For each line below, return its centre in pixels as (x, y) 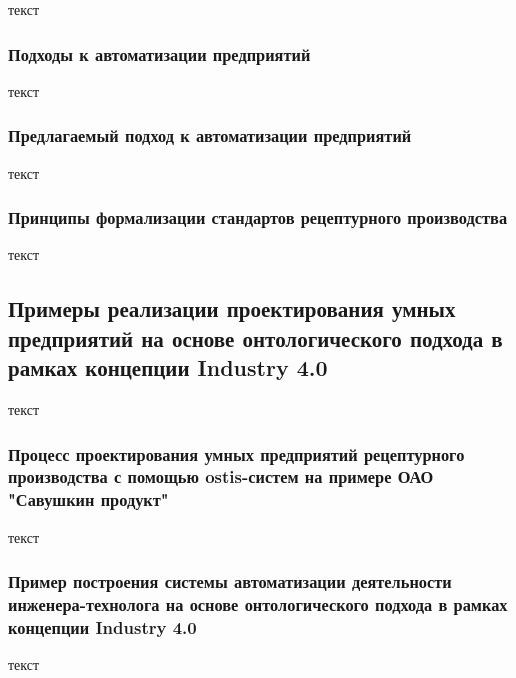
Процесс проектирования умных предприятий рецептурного (236, 453)
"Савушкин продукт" (88, 499)
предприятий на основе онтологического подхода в (255, 337)
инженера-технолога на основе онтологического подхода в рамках (258, 604)
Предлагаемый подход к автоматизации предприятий (210, 135)
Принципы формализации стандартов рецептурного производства (258, 217)
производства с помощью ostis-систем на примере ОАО (221, 476)
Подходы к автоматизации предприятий (159, 53)
